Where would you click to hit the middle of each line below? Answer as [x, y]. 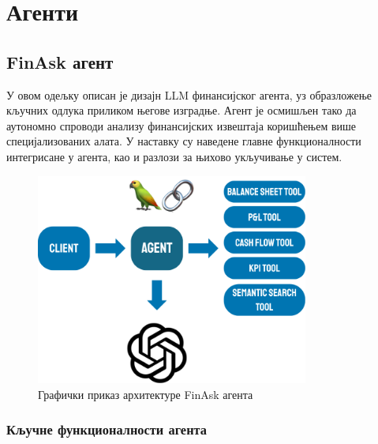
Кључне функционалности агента [107, 429]
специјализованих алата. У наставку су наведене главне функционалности [184, 141]
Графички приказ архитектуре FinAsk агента [146, 394]
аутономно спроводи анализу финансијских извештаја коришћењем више [182, 125]
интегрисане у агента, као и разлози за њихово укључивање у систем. [174, 156]
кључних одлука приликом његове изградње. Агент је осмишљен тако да [182, 110]
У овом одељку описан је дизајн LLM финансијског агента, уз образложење [189, 94]
